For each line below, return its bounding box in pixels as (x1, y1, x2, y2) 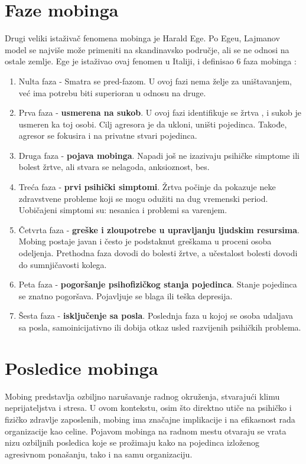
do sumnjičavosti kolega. (18, 258, 107, 270)
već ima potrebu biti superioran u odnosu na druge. (18, 86, 206, 99)
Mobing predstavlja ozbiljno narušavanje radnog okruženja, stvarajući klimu (5, 390, 280, 402)
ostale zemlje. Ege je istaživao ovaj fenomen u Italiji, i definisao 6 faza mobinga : (5, 55, 297, 67)
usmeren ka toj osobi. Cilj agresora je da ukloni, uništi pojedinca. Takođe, (18, 117, 287, 130)
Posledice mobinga (5, 355, 158, 380)
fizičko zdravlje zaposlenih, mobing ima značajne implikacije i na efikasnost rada (5, 413, 295, 425)
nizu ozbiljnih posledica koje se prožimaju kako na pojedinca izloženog (5, 436, 260, 449)
